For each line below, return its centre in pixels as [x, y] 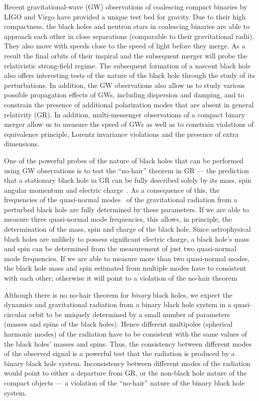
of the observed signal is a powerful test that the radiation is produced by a [120, 353]
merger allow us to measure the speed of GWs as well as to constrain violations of [129, 124]
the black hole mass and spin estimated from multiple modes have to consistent [125, 268]
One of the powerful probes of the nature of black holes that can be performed [124, 160]
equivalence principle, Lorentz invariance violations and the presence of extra [122, 134]
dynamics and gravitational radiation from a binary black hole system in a [118, 304]
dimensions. [22, 144]
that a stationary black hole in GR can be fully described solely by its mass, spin [128, 180]
